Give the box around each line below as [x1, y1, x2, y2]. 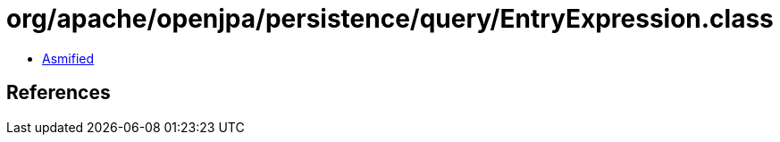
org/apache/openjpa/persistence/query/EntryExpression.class [6, 4, 774, 34]
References [6, 81, 111, 104]
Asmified [42, 50, 95, 66]
